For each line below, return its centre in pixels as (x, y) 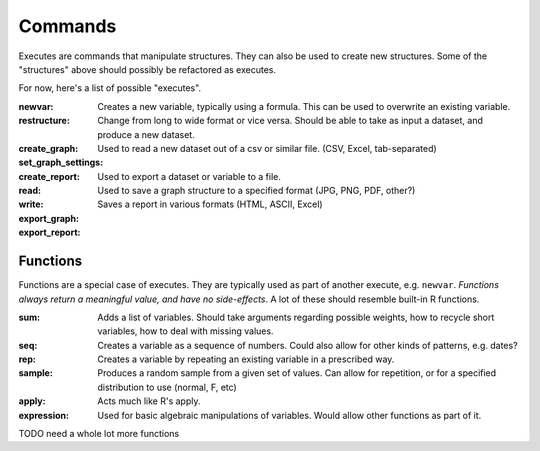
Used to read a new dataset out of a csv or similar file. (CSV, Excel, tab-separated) (267, 148)
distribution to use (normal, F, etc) (167, 387)
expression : (44, 415)
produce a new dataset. (146, 134)
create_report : (49, 176)
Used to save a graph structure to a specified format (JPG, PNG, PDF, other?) (256, 191)
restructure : (44, 121)
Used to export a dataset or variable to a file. (189, 176)
